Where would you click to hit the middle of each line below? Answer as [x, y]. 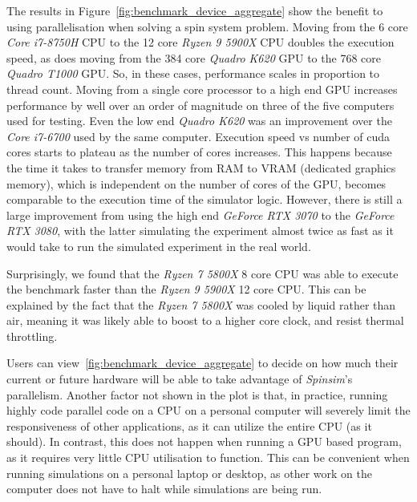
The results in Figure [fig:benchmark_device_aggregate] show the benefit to [195, 10]
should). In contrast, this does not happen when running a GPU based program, [204, 441]
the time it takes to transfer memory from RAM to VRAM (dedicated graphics [201, 167]
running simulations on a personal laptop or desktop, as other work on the [190, 473]
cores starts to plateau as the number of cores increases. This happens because [199, 152]
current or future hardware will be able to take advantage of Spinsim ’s [180, 379]
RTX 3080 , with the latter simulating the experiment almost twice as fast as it [200, 231]
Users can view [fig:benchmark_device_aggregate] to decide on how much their [202, 363]
